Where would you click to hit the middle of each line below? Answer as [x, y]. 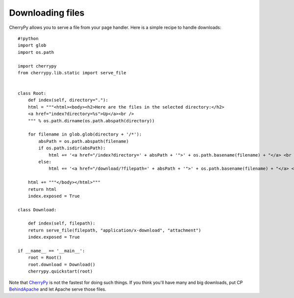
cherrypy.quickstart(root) [60, 271]
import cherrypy [37, 66]
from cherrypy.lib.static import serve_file [72, 73]
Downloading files [47, 13]
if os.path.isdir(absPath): [72, 148]
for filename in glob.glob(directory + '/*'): [85, 134]
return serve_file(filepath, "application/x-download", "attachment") [114, 230]
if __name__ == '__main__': [51, 251]
